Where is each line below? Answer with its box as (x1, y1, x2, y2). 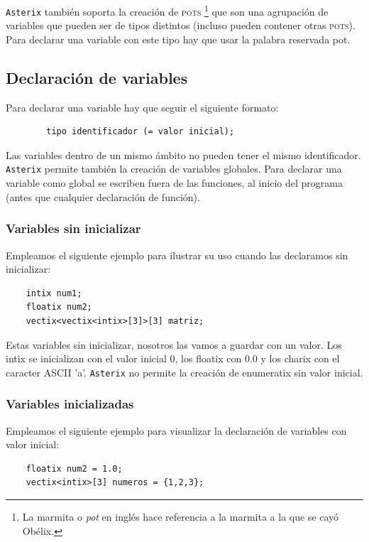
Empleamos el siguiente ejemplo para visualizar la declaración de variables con (6, 423, 347, 438)
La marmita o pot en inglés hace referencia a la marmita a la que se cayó (22, 509, 339, 524)
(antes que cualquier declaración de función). (6, 189, 200, 204)
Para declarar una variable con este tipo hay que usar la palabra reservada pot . (6, 31, 351, 46)
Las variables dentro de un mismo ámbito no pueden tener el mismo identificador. (6, 147, 361, 162)
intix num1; (26, 288, 82, 298)
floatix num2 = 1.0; (26, 463, 123, 474)
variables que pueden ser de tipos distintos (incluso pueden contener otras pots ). (6, 18, 356, 33)
